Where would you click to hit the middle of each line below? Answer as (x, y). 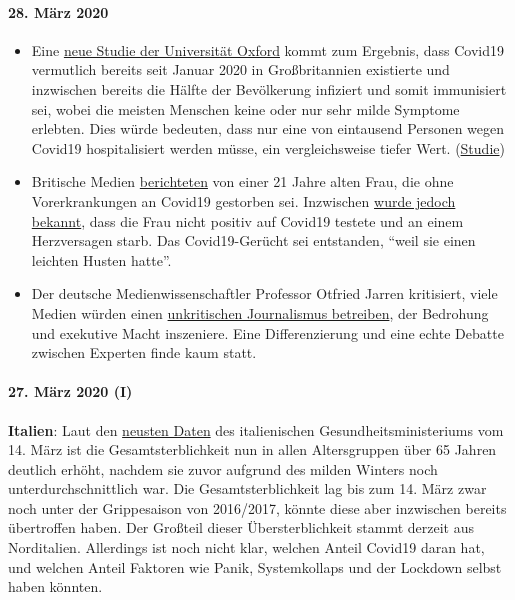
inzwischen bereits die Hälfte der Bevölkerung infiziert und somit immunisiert (269, 88)
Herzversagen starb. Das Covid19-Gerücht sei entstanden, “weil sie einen (253, 240)
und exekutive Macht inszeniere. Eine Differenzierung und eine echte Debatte (267, 332)
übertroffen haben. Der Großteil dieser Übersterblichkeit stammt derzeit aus (241, 527)
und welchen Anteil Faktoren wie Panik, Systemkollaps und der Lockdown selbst (255, 566)
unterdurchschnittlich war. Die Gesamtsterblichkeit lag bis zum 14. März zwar (247, 488)
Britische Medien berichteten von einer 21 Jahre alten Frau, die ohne (242, 181)
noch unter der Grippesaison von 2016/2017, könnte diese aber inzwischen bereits (257, 507)
